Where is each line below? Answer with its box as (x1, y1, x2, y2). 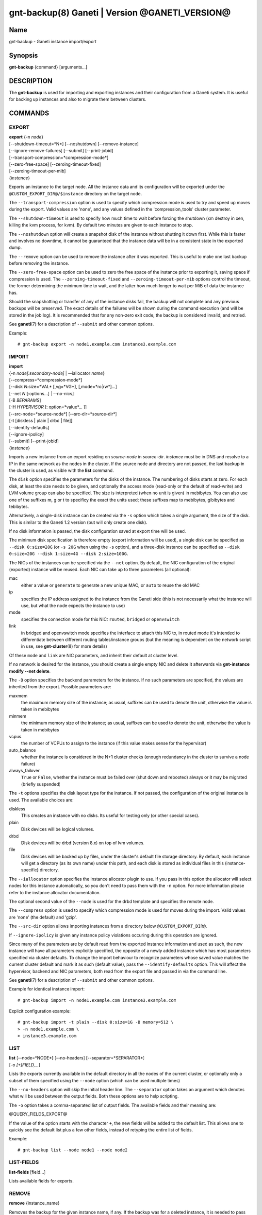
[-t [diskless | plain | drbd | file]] (9, 418, 73, 424)
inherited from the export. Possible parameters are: (9, 684, 112, 690)
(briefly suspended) (21, 781, 61, 787)
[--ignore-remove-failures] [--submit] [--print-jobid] (9, 148, 114, 154)
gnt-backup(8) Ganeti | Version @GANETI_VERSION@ (9, 7, 231, 18)
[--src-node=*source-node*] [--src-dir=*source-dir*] (9, 411, 117, 417)
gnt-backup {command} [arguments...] (9, 64, 87, 70)
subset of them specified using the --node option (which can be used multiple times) (9, 1077, 180, 1083)
